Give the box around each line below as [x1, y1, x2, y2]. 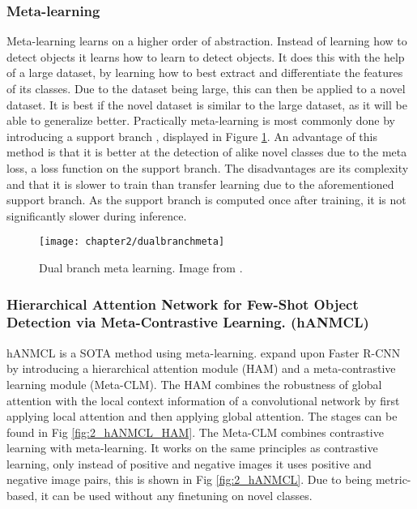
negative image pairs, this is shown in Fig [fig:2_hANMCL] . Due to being [6, 471, 372, 488]
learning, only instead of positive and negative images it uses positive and [6, 455, 372, 472]
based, [6, 487, 38, 504]
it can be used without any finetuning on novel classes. [40, 487, 313, 504]
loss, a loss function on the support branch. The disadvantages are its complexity [6, 159, 409, 176]
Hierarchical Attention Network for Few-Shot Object [6, 293, 359, 314]
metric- [375, 471, 411, 488]
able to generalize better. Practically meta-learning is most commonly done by [6, 112, 395, 129]
